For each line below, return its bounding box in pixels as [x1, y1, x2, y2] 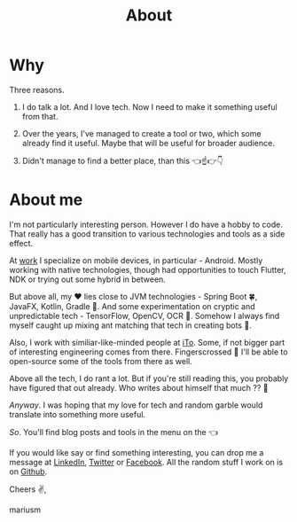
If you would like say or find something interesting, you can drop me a [9, 447, 264, 457]
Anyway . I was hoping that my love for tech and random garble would [9, 400, 263, 410]
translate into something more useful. [9, 409, 146, 419]
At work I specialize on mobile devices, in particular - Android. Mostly [9, 254, 263, 266]
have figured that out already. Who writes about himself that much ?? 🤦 [9, 382, 269, 393]
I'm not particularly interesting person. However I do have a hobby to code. [9, 219, 284, 230]
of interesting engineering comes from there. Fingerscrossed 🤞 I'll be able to [9, 347, 288, 357]
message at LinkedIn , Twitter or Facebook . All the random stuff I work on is [9, 456, 284, 467]
